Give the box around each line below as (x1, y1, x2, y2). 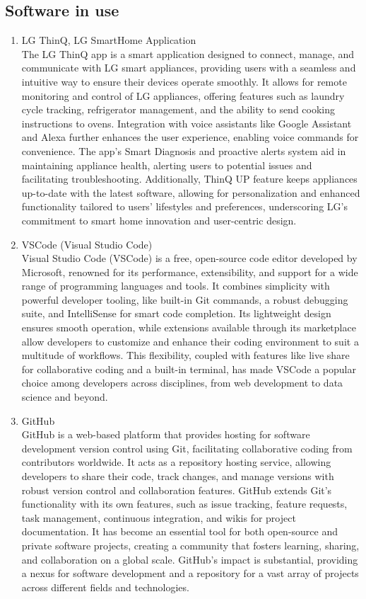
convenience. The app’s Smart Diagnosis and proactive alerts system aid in (21, 143, 346, 158)
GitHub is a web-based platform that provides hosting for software (21, 427, 310, 442)
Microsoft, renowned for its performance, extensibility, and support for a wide (21, 264, 358, 279)
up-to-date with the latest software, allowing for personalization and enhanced (21, 185, 360, 200)
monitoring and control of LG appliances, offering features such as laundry (21, 88, 345, 103)
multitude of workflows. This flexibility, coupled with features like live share (21, 348, 350, 363)
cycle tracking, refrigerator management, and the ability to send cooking (21, 102, 336, 117)
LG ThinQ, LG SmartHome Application (21, 33, 196, 47)
